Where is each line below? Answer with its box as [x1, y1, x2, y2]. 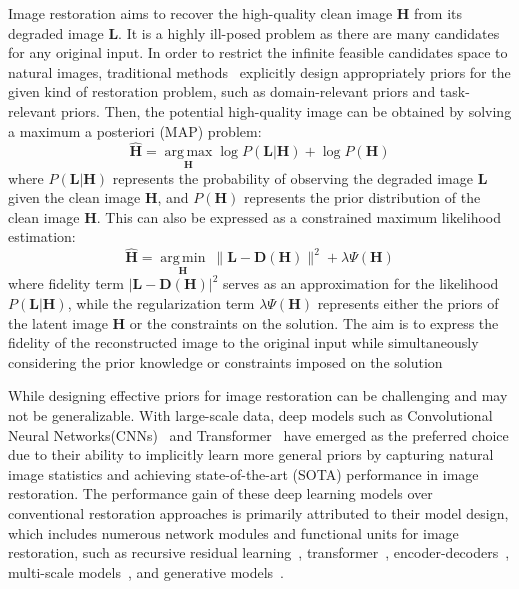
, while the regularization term [67, 293, 255, 313]
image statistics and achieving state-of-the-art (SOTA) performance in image [8, 463, 479, 484]
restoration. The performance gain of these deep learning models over [8, 483, 433, 504]
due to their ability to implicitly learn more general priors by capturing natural [8, 444, 494, 465]
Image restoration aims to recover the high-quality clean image [8, 3, 393, 23]
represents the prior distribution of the [244, 187, 481, 208]
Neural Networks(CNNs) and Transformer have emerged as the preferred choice [8, 424, 509, 445]
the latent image [8, 312, 108, 333]
